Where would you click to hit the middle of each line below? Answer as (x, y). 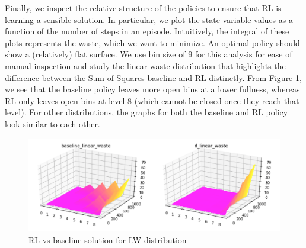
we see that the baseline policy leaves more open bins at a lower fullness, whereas (152, 89)
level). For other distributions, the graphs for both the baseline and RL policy (146, 112)
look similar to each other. (52, 123)
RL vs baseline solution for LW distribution (108, 239)
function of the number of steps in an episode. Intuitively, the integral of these (147, 31)
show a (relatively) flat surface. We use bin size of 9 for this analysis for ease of (149, 54)
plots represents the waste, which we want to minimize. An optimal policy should (152, 42)
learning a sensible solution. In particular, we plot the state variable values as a (149, 19)
